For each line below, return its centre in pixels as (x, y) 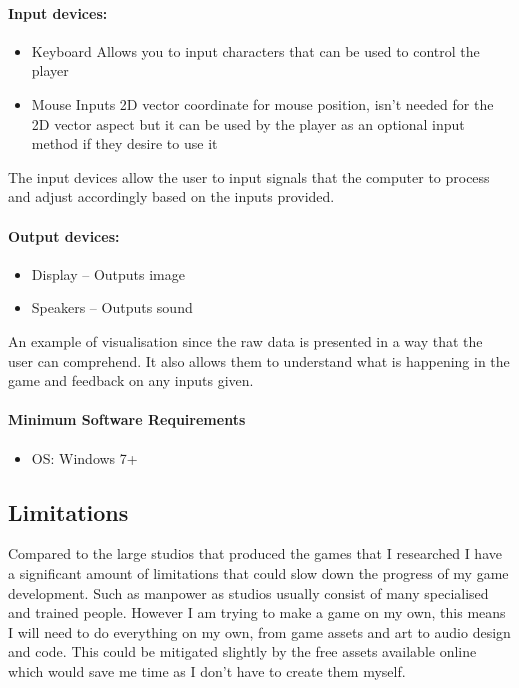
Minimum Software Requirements (127, 419)
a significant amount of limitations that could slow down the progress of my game (258, 572)
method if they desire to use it (124, 143)
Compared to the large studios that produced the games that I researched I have (255, 553)
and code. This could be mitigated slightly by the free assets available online (242, 651)
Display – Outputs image (108, 273)
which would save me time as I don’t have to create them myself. (207, 670)
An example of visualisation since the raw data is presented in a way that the (245, 340)
